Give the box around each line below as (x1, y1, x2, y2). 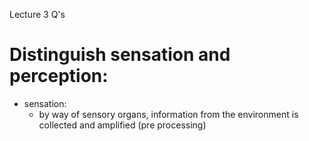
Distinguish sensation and (9, 44, 231, 66)
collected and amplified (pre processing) (38, 119, 207, 131)
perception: (9, 65, 109, 88)
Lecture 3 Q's (9, 9, 66, 20)
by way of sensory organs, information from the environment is (38, 108, 299, 120)
